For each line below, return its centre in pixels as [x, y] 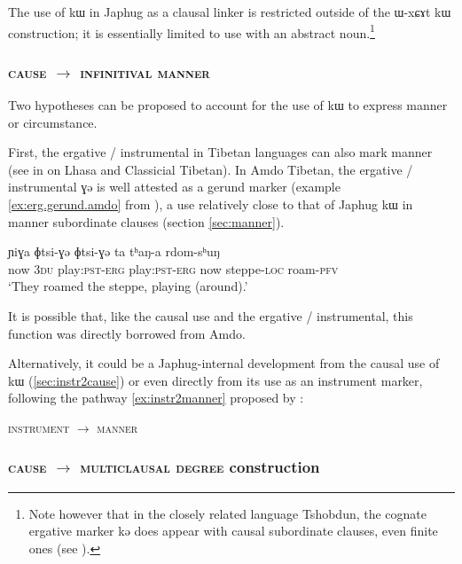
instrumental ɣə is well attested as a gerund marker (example [174, 187]
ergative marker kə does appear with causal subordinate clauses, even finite [233, 531]
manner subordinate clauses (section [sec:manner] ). [146, 221]
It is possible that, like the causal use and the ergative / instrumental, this [211, 316]
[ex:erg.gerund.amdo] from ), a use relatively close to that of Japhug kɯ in [211, 204]
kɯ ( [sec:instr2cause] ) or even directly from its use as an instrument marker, [215, 380]
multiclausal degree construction [200, 467]
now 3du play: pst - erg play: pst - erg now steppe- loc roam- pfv [173, 268]
